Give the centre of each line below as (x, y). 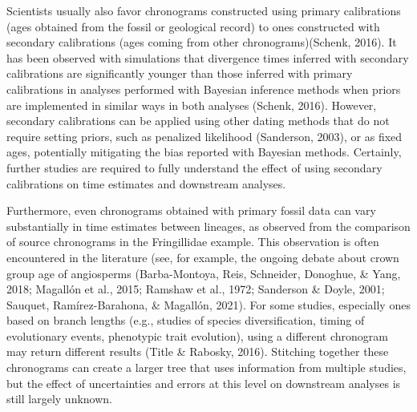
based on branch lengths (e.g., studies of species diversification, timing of (186, 320)
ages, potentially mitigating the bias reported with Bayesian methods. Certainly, (204, 152)
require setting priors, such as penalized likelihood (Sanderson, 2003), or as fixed (204, 136)
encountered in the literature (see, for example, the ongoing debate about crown (203, 257)
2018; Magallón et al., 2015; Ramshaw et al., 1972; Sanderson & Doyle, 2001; (196, 289)
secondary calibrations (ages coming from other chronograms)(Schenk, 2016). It (202, 42)
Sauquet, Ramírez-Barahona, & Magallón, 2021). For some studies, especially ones (208, 304)
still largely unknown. (59, 399)
